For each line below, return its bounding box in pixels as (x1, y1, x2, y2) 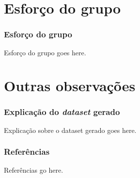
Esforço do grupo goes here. (4, 47, 86, 57)
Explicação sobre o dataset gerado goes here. (4, 125, 137, 135)
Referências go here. (4, 164, 63, 175)
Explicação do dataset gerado (4, 106, 120, 118)
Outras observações (4, 76, 136, 96)
